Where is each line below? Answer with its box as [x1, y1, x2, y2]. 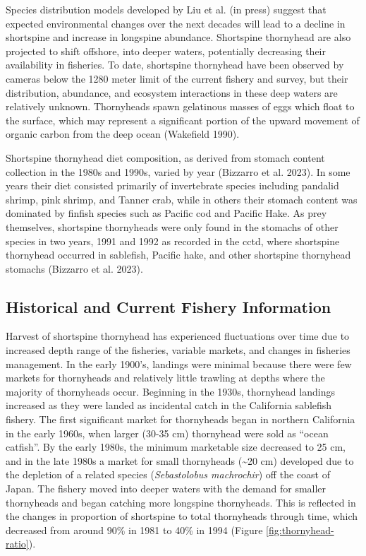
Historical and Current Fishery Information [6, 295, 331, 317]
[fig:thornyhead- [266, 522, 334, 537]
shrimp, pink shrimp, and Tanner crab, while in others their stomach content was [6, 191, 358, 206]
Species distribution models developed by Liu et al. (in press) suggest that [6, 2, 327, 16]
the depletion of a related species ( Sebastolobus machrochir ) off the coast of [6, 467, 330, 482]
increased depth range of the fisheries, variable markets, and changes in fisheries [6, 343, 350, 357]
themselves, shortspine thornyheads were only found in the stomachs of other [6, 219, 338, 234]
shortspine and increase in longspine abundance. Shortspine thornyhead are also [6, 30, 351, 45]
